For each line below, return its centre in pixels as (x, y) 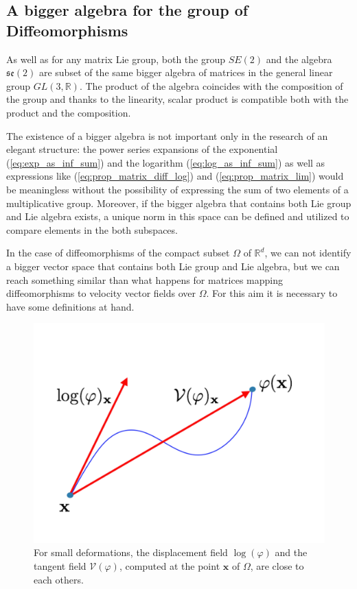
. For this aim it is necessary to (272, 293)
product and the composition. (69, 112)
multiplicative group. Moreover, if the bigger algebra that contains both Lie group (179, 203)
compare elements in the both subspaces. (92, 229)
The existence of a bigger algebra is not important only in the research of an (167, 135)
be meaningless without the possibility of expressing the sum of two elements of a (177, 189)
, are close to (277, 565)
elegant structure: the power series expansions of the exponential (142, 149)
